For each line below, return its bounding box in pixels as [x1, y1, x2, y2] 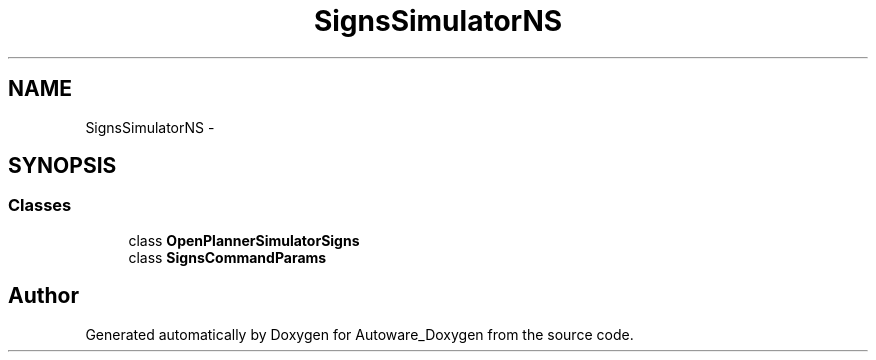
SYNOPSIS [8, 153, 117, 179]
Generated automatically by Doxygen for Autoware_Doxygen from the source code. [85, 325, 634, 343]
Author [8, 283, 79, 309]
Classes [8, 195, 72, 216]
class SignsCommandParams [128, 248, 327, 266]
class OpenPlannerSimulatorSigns [128, 231, 360, 249]
